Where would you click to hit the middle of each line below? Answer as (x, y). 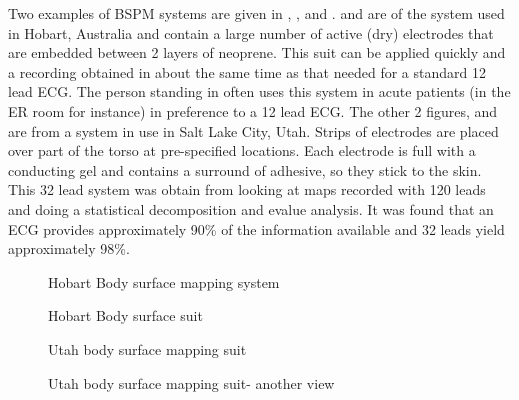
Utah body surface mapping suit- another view (191, 382)
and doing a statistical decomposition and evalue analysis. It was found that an (251, 208)
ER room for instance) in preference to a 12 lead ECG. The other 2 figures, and (253, 110)
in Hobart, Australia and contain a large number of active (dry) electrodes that (251, 32)
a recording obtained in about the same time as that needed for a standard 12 (247, 71)
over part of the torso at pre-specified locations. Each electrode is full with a (242, 150)
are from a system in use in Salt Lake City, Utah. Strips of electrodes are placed (253, 130)
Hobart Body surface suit (125, 315)
